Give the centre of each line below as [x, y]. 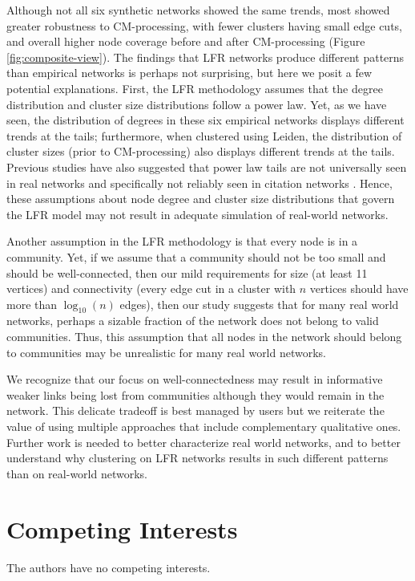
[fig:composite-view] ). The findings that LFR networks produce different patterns [205, 57]
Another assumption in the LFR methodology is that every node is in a [182, 241]
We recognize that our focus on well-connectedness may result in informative [195, 379]
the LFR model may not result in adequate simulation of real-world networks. [197, 214]
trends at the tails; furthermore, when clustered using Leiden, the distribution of [204, 135]
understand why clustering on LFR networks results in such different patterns [197, 458]
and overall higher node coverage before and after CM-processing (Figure [186, 41]
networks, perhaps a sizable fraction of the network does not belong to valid [193, 321]
